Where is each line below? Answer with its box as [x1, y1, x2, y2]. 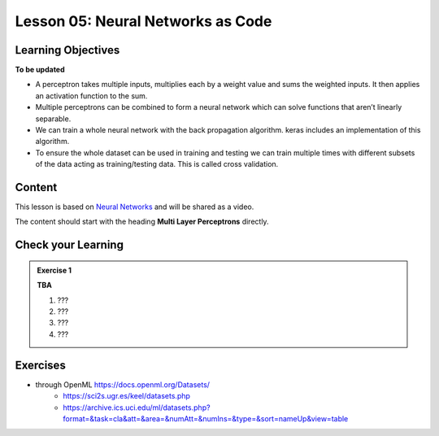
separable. [35, 114, 72, 124]
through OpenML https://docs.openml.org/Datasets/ [35, 379, 211, 390]
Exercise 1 [37, 265, 72, 275]
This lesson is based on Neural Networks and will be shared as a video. [15, 202, 254, 211]
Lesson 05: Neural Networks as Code [15, 12, 272, 30]
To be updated [15, 65, 65, 75]
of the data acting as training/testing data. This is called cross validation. [35, 159, 279, 169]
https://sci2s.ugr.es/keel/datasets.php [63, 391, 191, 401]
